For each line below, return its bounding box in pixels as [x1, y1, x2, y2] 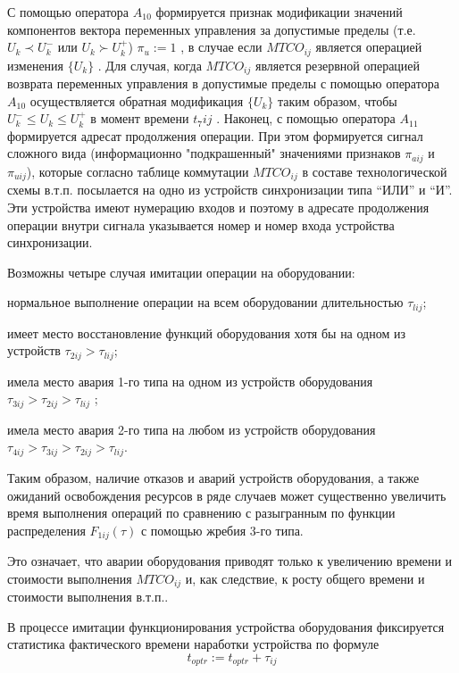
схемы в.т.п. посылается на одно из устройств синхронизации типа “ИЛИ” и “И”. [7, 180, 453, 199]
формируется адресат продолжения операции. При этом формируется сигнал [7, 126, 423, 145]
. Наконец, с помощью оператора [216, 109, 396, 128]
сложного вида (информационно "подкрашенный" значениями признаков [7, 144, 401, 162]
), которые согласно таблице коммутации [26, 162, 249, 180]
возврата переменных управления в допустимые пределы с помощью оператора [7, 74, 439, 93]
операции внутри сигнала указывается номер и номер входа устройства [7, 215, 395, 234]
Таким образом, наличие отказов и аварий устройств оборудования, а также [7, 468, 420, 486]
